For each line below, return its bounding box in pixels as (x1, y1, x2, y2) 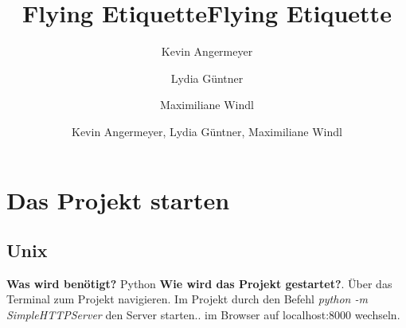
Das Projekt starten (6, 183, 230, 216)
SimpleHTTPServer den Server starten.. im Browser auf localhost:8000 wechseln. (6, 307, 400, 323)
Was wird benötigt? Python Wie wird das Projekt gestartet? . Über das (6, 275, 392, 291)
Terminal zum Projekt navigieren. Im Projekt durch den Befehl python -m (6, 291, 368, 307)
